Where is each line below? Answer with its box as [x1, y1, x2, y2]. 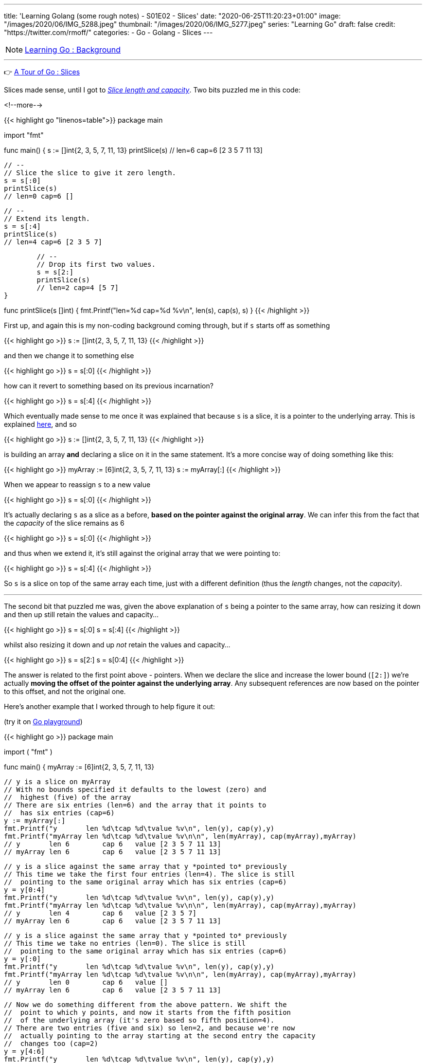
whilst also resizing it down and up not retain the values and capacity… [4, 641, 231, 649]
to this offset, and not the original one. [4, 687, 126, 696]
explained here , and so [4, 420, 77, 428]
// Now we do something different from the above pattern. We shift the [4, 1001, 287, 1008]
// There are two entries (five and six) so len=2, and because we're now [4, 1024, 295, 1032]
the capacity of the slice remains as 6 [4, 519, 124, 527]
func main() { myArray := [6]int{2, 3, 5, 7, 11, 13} [4, 763, 155, 771]
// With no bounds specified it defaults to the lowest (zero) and [4, 786, 266, 793]
